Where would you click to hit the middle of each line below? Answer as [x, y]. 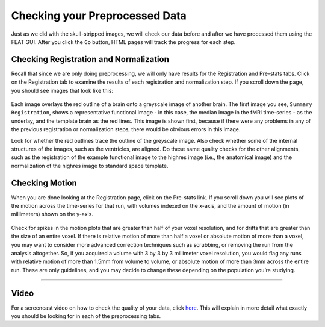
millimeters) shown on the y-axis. [52, 214]
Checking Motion [44, 183]
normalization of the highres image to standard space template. [90, 166]
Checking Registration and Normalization [90, 59]
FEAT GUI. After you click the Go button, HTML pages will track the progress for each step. [123, 42]
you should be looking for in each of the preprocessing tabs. [86, 316]
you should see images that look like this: [62, 90]
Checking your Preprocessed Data [99, 16]
